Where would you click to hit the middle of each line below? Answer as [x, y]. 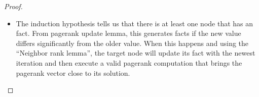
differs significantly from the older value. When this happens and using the [132, 43]
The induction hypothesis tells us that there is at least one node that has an [135, 23]
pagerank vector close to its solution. [73, 72]
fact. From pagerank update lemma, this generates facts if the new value [128, 33]
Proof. [13, 6]
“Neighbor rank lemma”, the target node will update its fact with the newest [136, 53]
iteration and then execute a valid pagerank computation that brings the [129, 62]
